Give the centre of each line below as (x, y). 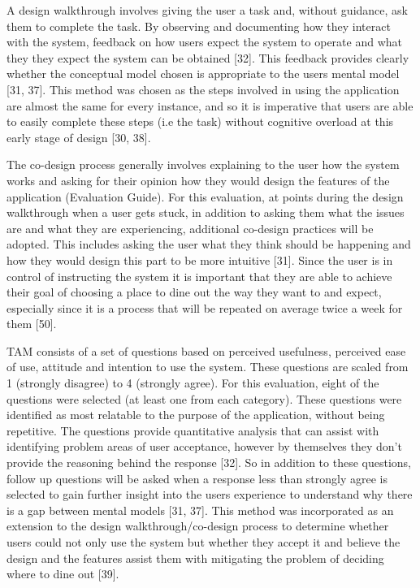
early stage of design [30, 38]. (79, 137)
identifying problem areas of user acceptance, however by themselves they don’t (204, 446)
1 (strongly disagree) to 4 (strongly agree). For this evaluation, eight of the (193, 383)
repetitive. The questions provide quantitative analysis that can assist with (193, 430)
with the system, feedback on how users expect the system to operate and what (204, 42)
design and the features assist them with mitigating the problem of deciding (195, 558)
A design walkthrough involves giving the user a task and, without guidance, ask (207, 10)
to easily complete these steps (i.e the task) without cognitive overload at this (200, 121)
